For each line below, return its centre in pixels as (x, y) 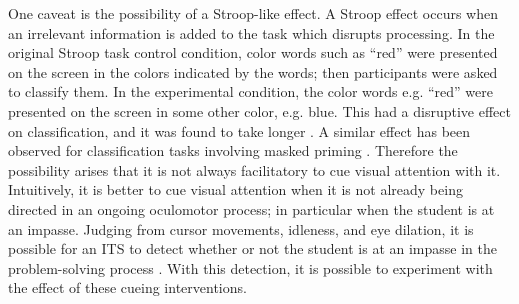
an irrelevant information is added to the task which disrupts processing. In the (251, 32)
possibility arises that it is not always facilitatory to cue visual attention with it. (254, 169)
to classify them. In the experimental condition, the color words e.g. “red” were (250, 91)
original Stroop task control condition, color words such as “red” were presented (253, 52)
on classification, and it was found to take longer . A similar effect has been (239, 130)
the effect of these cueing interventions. (127, 287)
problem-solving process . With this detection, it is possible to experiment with (250, 267)
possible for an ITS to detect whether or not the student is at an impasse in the (252, 248)
